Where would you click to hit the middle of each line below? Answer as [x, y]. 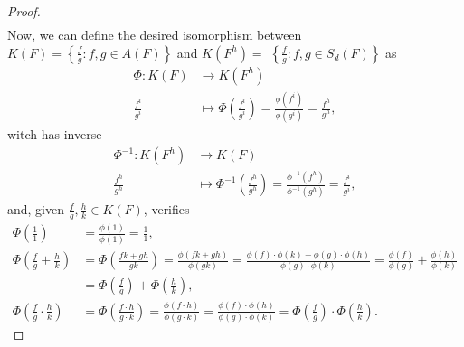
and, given [36, 209]
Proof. [24, 11]
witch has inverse [55, 134]
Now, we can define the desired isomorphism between [155, 35]
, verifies [166, 209]
